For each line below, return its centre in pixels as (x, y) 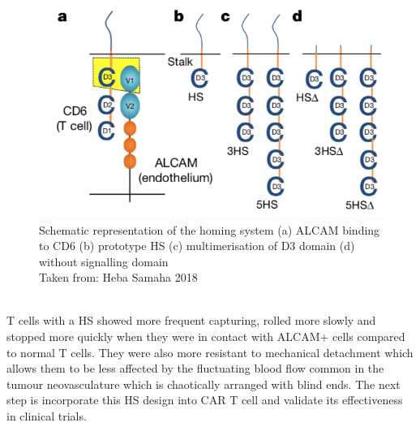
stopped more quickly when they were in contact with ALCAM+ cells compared (206, 336)
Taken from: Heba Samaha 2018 (118, 277)
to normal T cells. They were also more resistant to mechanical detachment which (210, 352)
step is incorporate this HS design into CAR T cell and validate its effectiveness (205, 400)
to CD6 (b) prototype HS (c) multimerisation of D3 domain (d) (197, 246)
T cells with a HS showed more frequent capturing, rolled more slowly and (191, 320)
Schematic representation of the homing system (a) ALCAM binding (210, 229)
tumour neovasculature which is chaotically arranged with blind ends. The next (204, 384)
